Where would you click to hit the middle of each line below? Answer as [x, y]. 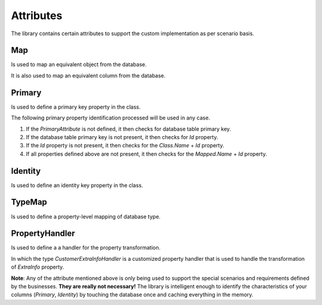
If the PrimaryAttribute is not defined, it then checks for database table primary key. [129, 129]
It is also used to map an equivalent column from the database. [88, 75]
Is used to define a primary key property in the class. [76, 107]
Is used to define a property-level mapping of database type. [86, 216]
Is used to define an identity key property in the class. [77, 185]
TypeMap [29, 202]
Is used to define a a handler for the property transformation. [86, 248]
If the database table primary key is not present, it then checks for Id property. [122, 137]
